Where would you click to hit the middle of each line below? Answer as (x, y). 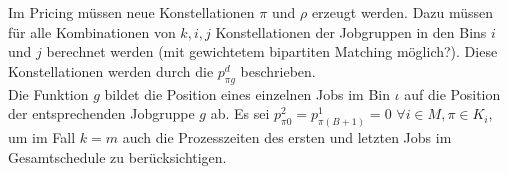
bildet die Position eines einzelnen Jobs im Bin (247, 93)
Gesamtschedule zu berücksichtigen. (117, 156)
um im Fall (42, 137)
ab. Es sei (240, 113)
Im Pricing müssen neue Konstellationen (131, 12)
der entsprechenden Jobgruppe (101, 113)
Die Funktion (48, 93)
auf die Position (452, 93)
